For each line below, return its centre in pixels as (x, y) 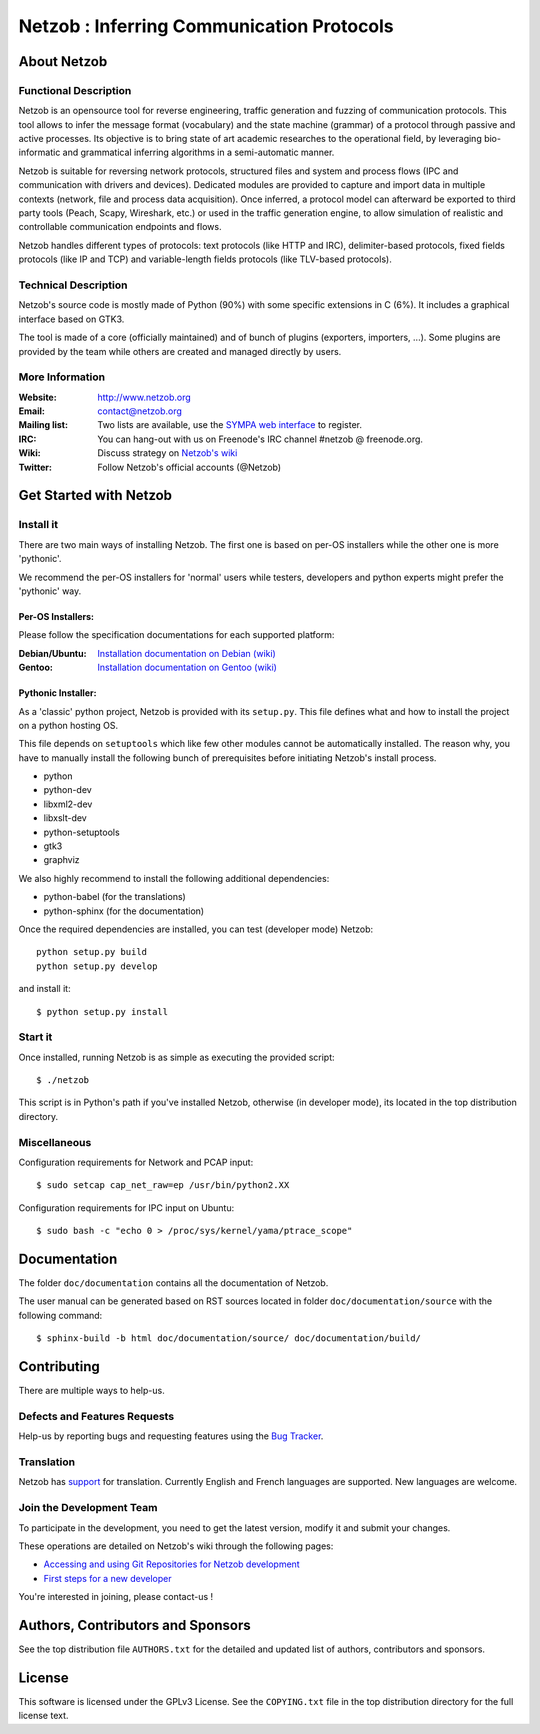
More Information (61, 377)
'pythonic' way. (50, 591)
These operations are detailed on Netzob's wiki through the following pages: (176, 1546)
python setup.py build (92, 952)
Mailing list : (43, 425)
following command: (60, 1315)
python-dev (67, 790)
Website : (37, 397)
